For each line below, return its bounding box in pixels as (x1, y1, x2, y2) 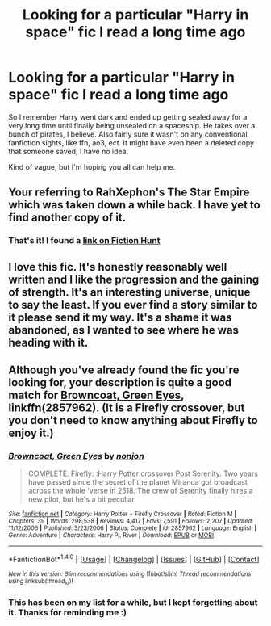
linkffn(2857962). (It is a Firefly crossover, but (8, 401, 245, 415)
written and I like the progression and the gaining (8, 272, 260, 286)
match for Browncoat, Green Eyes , (8, 389, 185, 402)
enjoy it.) (8, 426, 54, 440)
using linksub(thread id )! (8, 577, 73, 586)
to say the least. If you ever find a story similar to (8, 297, 258, 312)
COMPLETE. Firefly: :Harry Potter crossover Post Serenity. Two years (27, 468, 258, 478)
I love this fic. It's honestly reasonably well (8, 260, 227, 274)
